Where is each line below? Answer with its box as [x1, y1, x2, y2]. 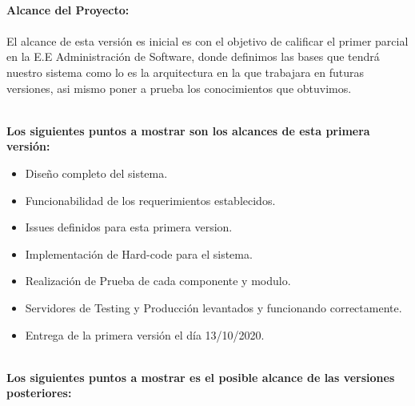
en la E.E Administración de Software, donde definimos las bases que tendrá [6, 48, 380, 65]
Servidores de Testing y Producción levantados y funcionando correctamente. [25, 299, 402, 316]
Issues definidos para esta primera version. [25, 219, 233, 235]
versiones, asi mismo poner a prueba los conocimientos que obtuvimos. [6, 79, 352, 96]
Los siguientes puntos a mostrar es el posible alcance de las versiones [6, 368, 395, 385]
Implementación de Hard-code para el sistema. [25, 245, 253, 262]
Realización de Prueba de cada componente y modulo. [25, 272, 291, 289]
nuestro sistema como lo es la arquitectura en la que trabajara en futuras [6, 63, 365, 80]
